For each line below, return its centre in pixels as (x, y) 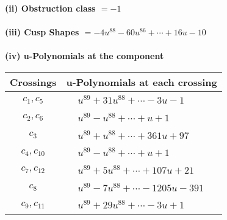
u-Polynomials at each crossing (142, 82)
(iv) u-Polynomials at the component (85, 56)
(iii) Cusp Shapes (42, 32)
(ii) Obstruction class (50, 8)
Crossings (33, 82)
